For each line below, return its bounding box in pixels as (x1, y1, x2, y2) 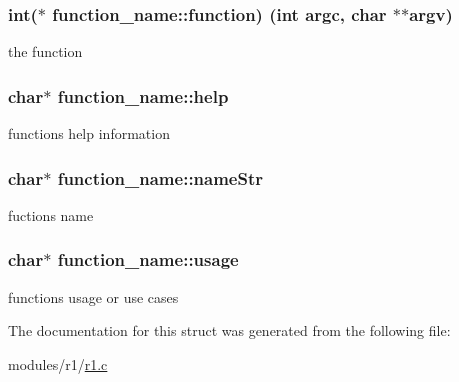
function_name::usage (57, 247, 239, 272)
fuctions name (8, 204, 94, 225)
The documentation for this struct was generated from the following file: (8, 320, 451, 341)
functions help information (8, 123, 170, 144)
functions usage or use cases (8, 286, 179, 307)
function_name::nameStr (57, 165, 264, 190)
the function (8, 41, 83, 62)
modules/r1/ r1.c (8, 353, 108, 374)
